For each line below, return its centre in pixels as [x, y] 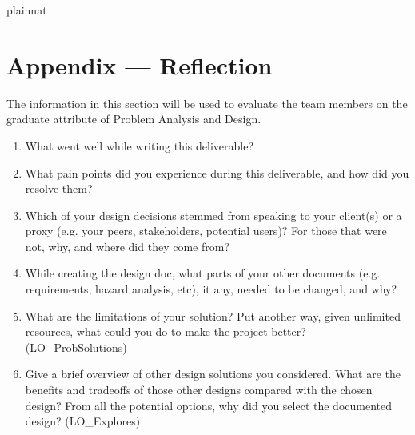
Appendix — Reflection [140, 64]
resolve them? [59, 188]
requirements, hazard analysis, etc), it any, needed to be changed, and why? [211, 289]
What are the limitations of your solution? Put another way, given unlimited [213, 315]
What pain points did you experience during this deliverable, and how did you [217, 172]
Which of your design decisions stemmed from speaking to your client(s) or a [213, 215]
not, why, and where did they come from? [127, 246]
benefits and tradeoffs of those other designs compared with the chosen [199, 390]
